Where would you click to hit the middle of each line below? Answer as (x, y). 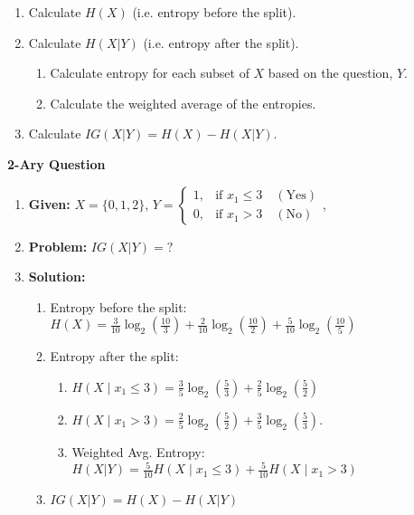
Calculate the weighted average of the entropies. (183, 103)
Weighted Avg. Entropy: (138, 451)
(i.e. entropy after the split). (221, 42)
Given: (49, 203)
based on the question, (330, 73)
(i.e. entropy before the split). (214, 12)
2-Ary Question (56, 163)
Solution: (57, 277)
